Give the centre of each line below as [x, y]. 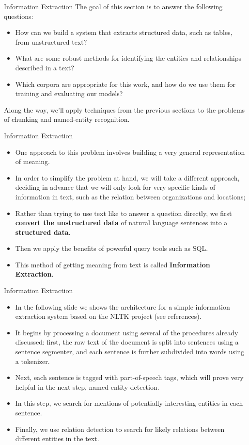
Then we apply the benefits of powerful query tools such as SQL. [112, 248]
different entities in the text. [57, 438]
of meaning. [32, 161]
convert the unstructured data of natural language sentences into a [121, 222]
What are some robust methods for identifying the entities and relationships [128, 58]
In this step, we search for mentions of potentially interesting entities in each [129, 403]
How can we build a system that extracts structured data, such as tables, [124, 32]
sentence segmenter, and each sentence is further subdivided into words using [130, 352]
